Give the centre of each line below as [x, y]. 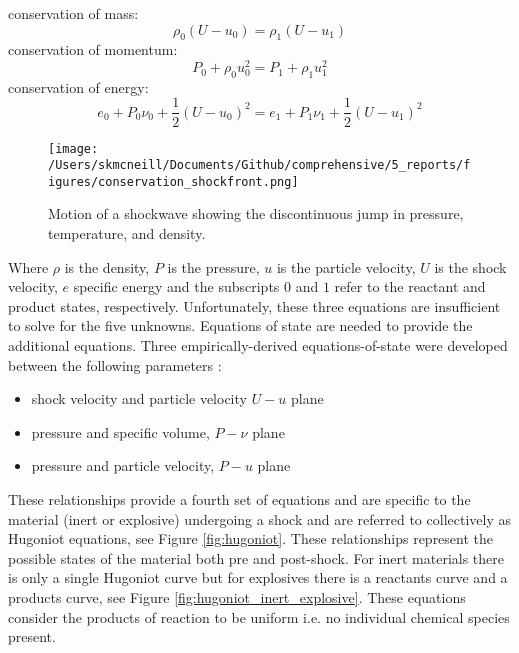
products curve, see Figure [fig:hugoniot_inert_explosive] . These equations [237, 596]
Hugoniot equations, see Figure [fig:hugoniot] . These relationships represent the [251, 538]
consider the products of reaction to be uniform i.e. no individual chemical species [259, 616]
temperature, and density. [127, 233]
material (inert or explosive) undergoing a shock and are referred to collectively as [259, 518]
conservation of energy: [78, 86]
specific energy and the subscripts [176, 286]
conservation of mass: [73, 13]
